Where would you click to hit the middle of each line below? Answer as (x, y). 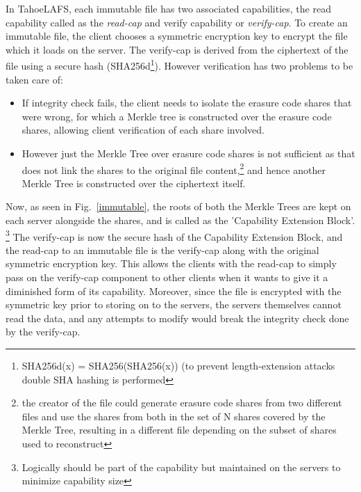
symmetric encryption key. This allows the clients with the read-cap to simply (171, 263)
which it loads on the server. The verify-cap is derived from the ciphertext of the (177, 49)
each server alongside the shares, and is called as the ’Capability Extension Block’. (180, 220)
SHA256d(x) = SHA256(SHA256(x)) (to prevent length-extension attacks (178, 366)
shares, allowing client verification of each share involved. (143, 130)
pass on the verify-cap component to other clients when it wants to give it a (167, 277)
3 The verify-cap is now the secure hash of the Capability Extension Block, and (174, 235)
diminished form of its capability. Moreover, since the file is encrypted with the (174, 291)
